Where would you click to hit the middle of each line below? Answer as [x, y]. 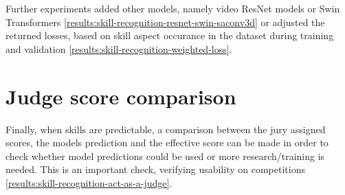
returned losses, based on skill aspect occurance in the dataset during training [170, 35]
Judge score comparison [121, 96]
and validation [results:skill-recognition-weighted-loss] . [119, 48]
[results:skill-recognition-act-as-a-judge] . [89, 182]
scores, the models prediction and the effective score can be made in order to [167, 142]
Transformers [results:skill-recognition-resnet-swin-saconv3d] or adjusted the [165, 22]
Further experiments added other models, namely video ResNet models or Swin [173, 8]
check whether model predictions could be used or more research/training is [165, 156]
